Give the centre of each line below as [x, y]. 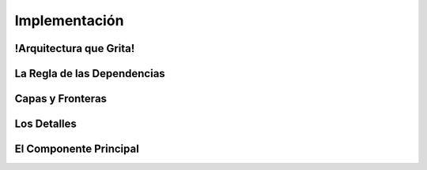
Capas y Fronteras [60, 99]
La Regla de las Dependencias [90, 74]
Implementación [69, 20]
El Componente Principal [77, 149]
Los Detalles [45, 124]
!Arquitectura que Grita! [75, 48]
